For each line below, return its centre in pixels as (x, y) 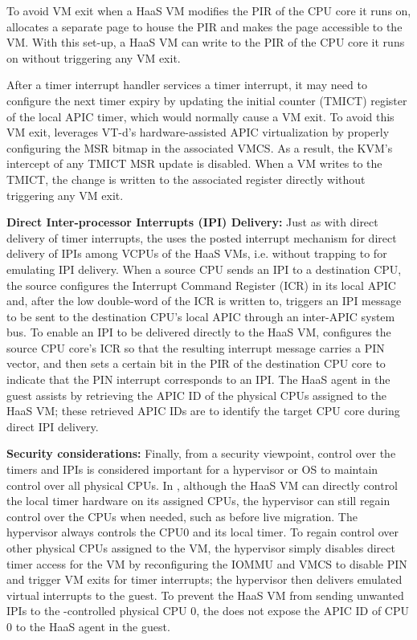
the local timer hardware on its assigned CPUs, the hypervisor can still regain (198, 501)
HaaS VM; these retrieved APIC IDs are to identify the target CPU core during (203, 411)
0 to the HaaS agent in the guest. (88, 626)
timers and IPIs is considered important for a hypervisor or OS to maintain (192, 469)
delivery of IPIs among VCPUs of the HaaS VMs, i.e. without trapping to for (197, 253)
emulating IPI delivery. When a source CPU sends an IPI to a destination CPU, (204, 269)
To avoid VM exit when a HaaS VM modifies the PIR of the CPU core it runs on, (209, 10)
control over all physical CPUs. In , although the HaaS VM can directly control (202, 485)
